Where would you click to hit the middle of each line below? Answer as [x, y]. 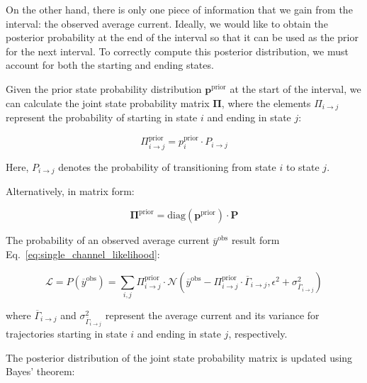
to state [303, 166]
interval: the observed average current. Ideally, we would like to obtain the [167, 23]
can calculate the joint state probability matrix [108, 102]
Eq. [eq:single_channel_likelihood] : [83, 254]
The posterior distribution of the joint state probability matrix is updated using [179, 357]
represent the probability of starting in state [102, 117]
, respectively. [258, 334]
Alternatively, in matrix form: [70, 191]
